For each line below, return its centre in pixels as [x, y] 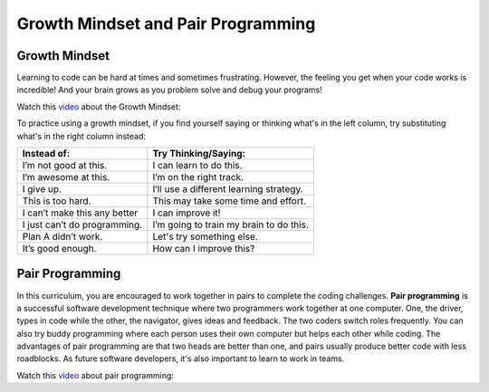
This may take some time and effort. [230, 201]
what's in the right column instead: [81, 136]
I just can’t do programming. [82, 225]
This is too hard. [57, 201]
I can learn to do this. [198, 166]
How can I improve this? [204, 249]
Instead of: [46, 154]
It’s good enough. [59, 249]
